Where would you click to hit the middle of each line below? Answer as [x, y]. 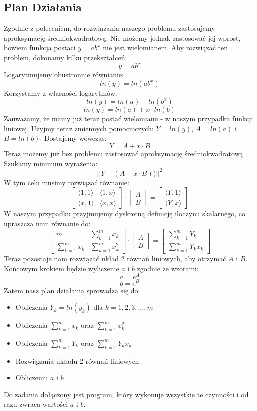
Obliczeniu [32, 378]
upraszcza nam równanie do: [47, 223]
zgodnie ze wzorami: [168, 268]
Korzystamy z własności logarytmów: [61, 93]
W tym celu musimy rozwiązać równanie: [67, 182]
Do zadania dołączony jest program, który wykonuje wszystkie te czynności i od [126, 394]
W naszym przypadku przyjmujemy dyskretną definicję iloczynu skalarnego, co [125, 214]
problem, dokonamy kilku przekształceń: [66, 57]
